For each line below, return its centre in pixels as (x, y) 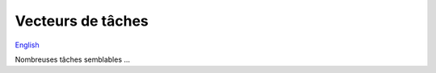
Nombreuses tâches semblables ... (73, 59)
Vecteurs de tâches (82, 21)
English (27, 45)
